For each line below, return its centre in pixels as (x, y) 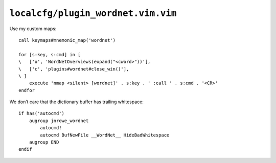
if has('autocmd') (42, 113)
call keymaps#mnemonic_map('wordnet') (67, 40)
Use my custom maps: (33, 29)
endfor (27, 90)
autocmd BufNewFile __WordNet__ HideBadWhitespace (105, 135)
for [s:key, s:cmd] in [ (50, 54)
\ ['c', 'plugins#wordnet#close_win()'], (74, 69)
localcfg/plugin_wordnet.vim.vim (93, 13)
